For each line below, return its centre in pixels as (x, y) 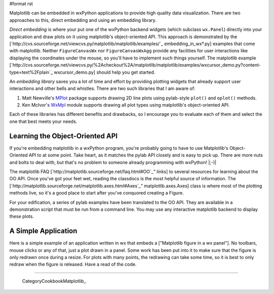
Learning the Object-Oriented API (63, 136)
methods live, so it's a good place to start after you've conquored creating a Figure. (97, 193)
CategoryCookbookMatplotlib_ (54, 281)
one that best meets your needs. (43, 121)
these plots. (22, 216)
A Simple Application (43, 231)
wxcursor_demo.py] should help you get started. (105, 72)
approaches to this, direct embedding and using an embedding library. (83, 20)
